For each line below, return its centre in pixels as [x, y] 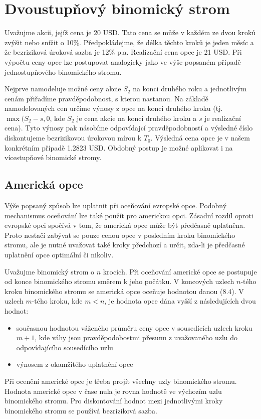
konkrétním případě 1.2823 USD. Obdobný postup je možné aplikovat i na [119, 147]
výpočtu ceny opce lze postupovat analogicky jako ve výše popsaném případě [123, 61]
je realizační [223, 118]
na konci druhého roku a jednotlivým [190, 89]
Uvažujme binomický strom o [49, 271]
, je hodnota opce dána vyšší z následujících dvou [180, 301]
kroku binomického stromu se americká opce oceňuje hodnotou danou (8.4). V [124, 291]
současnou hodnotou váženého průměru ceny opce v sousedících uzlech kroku [134, 327]
